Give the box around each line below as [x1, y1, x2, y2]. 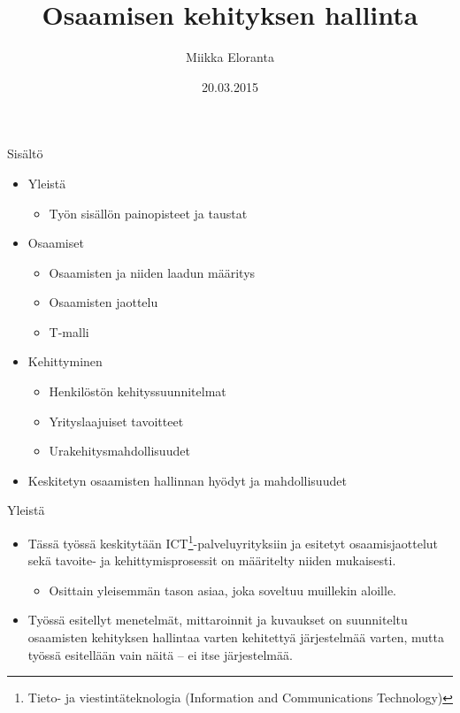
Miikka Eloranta [186, 48, 274, 66]
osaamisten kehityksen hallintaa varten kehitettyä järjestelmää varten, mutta [27, 628, 444, 647]
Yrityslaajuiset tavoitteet [49, 411, 184, 430]
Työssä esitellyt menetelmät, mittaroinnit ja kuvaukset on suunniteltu [27, 610, 408, 629]
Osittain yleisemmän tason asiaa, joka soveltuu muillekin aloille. [49, 580, 396, 599]
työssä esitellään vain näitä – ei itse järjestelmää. [27, 645, 293, 663]
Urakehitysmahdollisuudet [49, 441, 190, 460]
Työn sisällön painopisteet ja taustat [49, 203, 248, 222]
